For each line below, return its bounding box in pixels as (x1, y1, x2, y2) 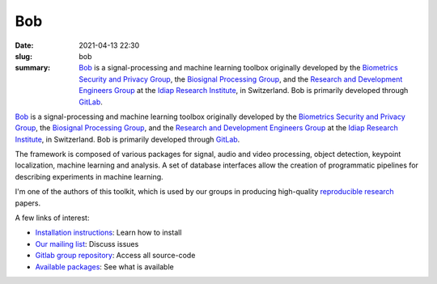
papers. (15, 198, 40, 208)
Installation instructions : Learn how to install (35, 227, 182, 238)
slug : (15, 51, 32, 61)
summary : (15, 63, 51, 73)
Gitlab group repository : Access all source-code (35, 251, 196, 261)
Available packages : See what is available (35, 261, 174, 271)
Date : (15, 40, 34, 50)
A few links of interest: (15, 213, 90, 223)
